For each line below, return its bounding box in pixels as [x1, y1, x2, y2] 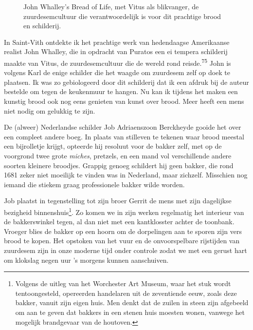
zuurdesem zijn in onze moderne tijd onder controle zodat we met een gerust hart [4, 245, 247, 255]
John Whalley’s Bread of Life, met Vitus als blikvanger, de [23, 1, 199, 11]
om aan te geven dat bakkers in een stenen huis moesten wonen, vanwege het [15, 307, 245, 317]
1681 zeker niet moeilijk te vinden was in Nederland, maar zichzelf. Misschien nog [4, 170, 248, 180]
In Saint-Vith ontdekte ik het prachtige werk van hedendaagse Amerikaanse [4, 37, 230, 47]
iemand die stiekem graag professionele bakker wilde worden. [4, 179, 185, 189]
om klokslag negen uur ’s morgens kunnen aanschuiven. [4, 254, 169, 265]
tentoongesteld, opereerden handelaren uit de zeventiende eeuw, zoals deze [15, 288, 237, 298]
